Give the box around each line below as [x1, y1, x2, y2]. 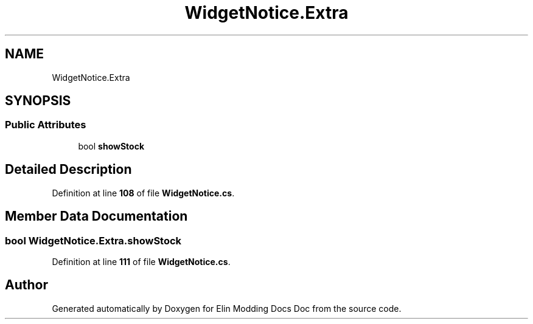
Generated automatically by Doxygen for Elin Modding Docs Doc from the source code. [52, 303, 402, 314]
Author [5, 277, 48, 293]
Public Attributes [5, 119, 86, 131]
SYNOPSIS [5, 93, 71, 109]
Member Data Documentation [5, 209, 188, 224]
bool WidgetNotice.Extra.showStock [5, 234, 182, 247]
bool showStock [78, 140, 145, 151]
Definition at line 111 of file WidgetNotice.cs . [52, 256, 231, 267]
